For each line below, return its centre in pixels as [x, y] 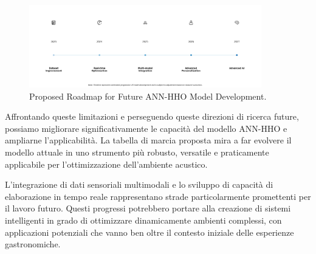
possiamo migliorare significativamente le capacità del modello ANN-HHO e [146, 128]
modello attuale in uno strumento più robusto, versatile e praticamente [137, 152]
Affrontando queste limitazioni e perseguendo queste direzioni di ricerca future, [152, 116]
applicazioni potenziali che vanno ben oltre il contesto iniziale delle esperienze [149, 232]
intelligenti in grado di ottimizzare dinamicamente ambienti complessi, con [143, 220]
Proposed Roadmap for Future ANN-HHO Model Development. [148, 96]
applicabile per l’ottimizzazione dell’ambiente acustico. [106, 164]
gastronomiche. [33, 244]
